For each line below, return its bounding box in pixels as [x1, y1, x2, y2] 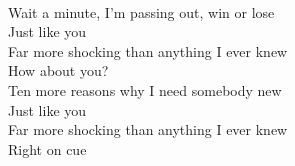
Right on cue [8, 138, 87, 159]
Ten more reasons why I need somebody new [8, 79, 282, 100]
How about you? [8, 60, 109, 81]
